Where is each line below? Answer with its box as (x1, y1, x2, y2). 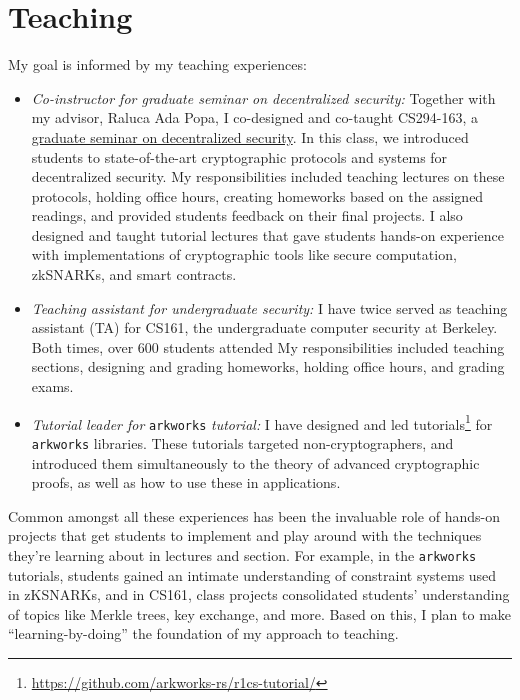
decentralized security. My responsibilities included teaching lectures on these (31, 166, 505, 187)
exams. (31, 376, 74, 397)
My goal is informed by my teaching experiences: (8, 54, 307, 75)
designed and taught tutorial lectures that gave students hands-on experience (31, 224, 505, 245)
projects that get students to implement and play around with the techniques (8, 525, 482, 546)
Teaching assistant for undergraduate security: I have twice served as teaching (31, 297, 508, 318)
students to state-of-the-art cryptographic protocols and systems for (31, 146, 448, 167)
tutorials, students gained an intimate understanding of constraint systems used (8, 564, 497, 585)
